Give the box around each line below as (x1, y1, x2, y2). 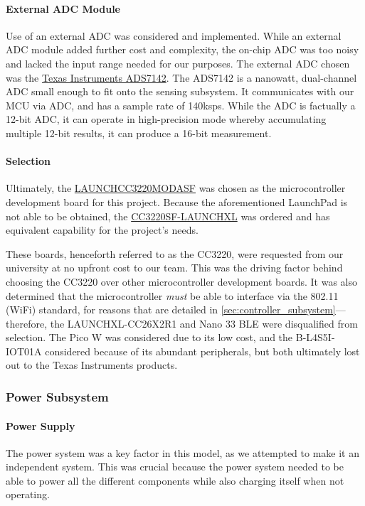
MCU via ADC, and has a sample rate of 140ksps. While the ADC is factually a (6, 97, 356, 112)
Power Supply (6, 418, 75, 433)
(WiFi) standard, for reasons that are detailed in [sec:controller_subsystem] (6, 302, 336, 317)
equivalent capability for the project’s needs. (6, 222, 199, 237)
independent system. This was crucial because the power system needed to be (6, 459, 344, 474)
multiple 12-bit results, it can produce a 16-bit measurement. (6, 125, 272, 140)
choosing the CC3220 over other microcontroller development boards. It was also (6, 274, 358, 289)
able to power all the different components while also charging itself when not (6, 473, 344, 488)
